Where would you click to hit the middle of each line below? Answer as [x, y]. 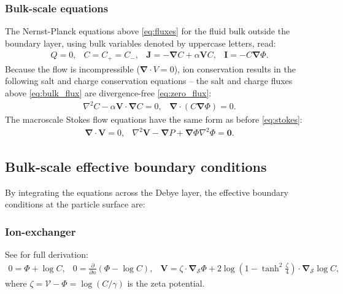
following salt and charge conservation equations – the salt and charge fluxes [149, 81]
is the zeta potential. [166, 283]
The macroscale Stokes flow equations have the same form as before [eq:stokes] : [154, 119]
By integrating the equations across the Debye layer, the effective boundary [147, 192]
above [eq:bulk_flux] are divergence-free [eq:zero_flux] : [108, 93]
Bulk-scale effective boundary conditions [136, 166]
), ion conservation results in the [235, 68]
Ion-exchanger [40, 231]
